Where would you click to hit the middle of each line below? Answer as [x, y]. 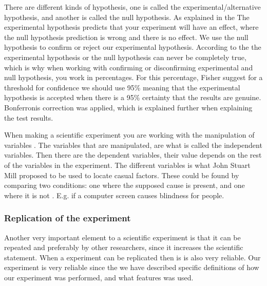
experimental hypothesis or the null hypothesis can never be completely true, [125, 57]
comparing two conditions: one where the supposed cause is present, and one [125, 185]
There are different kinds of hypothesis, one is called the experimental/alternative [132, 7]
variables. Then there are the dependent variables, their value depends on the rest [133, 155]
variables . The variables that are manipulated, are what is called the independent [133, 145]
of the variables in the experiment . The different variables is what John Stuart [127, 165]
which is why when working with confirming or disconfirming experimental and [129, 67]
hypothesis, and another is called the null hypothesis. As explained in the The [127, 17]
